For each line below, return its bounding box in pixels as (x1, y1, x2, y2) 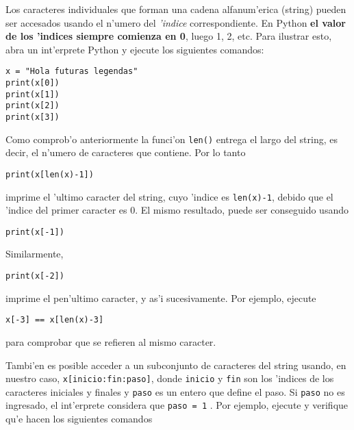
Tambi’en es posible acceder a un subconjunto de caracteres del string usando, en (5, 357, 346, 372)
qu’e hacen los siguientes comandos (5, 412, 153, 426)
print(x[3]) (5, 112, 60, 122)
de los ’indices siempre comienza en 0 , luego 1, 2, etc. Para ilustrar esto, (5, 29, 332, 43)
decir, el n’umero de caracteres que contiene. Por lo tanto (5, 145, 246, 160)
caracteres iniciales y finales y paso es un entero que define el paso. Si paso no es (5, 384, 345, 399)
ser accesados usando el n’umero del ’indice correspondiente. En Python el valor (5, 15, 346, 29)
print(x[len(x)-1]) (5, 169, 94, 179)
